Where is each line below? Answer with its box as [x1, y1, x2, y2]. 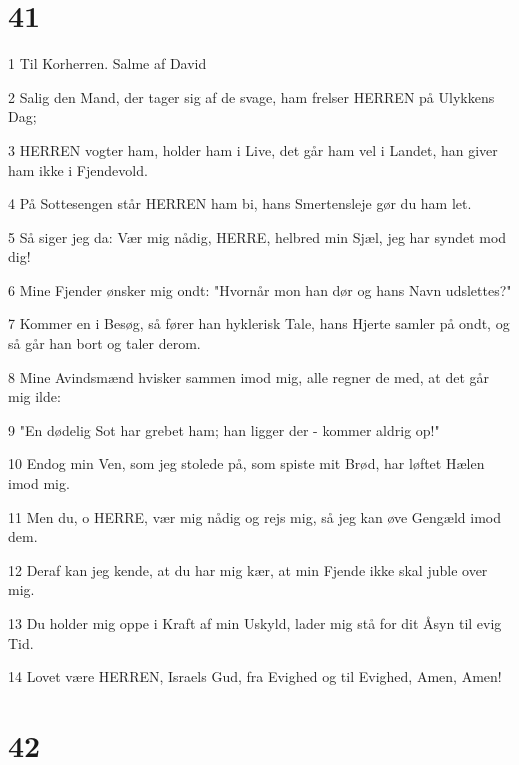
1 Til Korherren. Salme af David [8, 53, 207, 74]
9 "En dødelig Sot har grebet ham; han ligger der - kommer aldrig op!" [8, 419, 440, 440]
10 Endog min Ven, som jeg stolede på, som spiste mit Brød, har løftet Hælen [8, 453, 485, 474]
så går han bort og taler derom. [8, 333, 201, 354]
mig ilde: [8, 386, 61, 407]
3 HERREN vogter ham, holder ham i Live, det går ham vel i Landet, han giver [8, 139, 498, 160]
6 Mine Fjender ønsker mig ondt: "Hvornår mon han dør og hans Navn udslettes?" [8, 279, 512, 300]
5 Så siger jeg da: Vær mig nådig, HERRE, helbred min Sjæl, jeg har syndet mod [8, 226, 507, 247]
